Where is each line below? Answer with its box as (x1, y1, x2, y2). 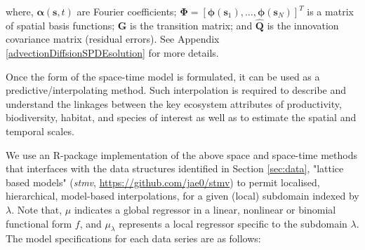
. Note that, (11, 202, 62, 216)
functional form (6, 216, 72, 230)
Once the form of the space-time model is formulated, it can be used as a (6, 69, 320, 83)
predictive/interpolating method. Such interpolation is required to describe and (6, 83, 347, 97)
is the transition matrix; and (130, 18, 253, 32)
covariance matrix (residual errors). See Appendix (6, 32, 220, 46)
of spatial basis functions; (6, 18, 115, 32)
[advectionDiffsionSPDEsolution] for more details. (6, 46, 219, 60)
